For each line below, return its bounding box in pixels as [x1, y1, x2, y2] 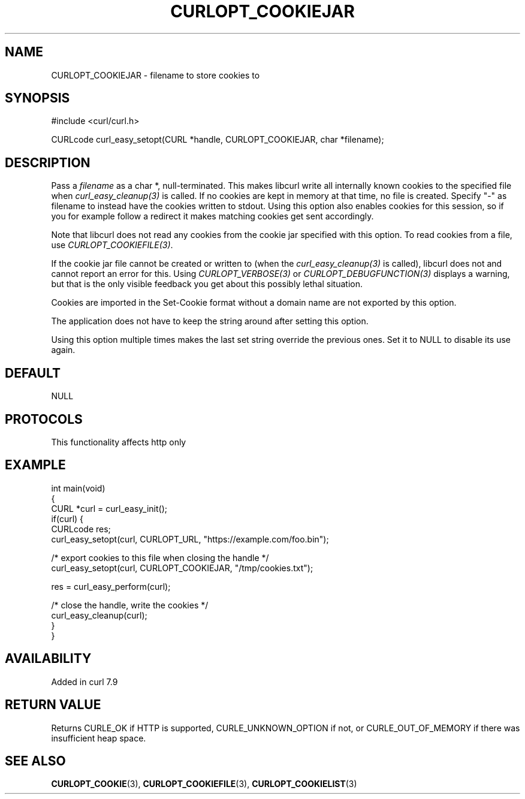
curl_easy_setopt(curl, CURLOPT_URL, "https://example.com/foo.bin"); [51, 533, 329, 544]
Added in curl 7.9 [51, 676, 118, 687]
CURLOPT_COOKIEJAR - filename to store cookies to [51, 70, 260, 80]
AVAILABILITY [5, 651, 92, 667]
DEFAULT [5, 365, 61, 381]
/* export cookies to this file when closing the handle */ [51, 552, 269, 563]
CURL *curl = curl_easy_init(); [51, 503, 167, 514]
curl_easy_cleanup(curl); [51, 610, 147, 620]
